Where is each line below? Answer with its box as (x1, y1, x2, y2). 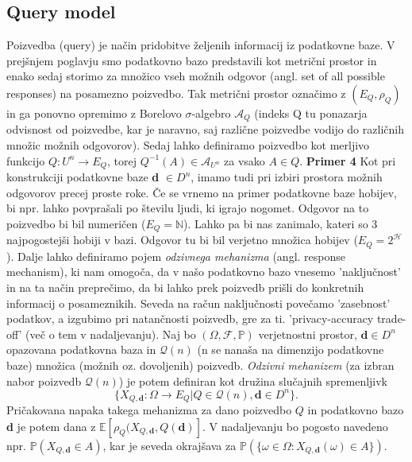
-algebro (191, 104, 231, 121)
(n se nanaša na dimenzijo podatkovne (197, 341, 384, 358)
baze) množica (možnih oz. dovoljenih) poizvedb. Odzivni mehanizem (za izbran (6, 356, 395, 373)
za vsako (224, 152, 265, 169)
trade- (376, 310, 406, 327)
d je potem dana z (6, 417, 96, 434)
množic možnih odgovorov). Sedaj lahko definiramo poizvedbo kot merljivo (6, 137, 370, 153)
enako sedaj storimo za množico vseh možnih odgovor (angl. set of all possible (6, 68, 385, 84)
